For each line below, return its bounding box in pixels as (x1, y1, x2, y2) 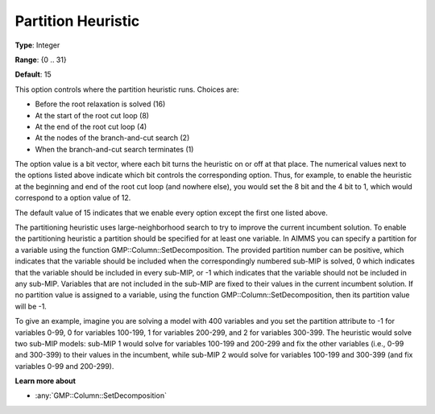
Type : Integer (14, 40, 60, 50)
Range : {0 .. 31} (14, 55, 68, 64)
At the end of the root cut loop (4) (35, 122, 147, 131)
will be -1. (14, 301, 48, 311)
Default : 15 (14, 69, 52, 80)
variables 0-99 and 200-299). (14, 361, 114, 371)
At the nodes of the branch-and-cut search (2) (35, 133, 190, 143)
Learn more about (14, 376, 77, 386)
